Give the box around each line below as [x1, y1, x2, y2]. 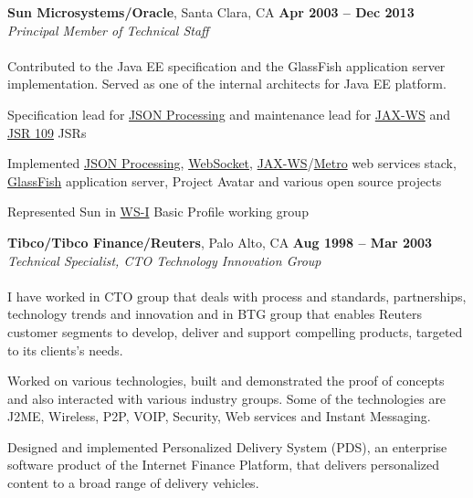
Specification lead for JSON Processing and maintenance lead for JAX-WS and [7, 104, 451, 123]
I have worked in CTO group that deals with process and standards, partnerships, [7, 286, 467, 305]
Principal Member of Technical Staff [7, 20, 209, 39]
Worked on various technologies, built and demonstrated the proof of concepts [7, 371, 445, 390]
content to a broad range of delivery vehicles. [7, 473, 259, 493]
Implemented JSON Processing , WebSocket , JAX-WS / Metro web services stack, [7, 154, 457, 173]
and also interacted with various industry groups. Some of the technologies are [7, 388, 447, 408]
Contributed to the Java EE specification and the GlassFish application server [7, 56, 446, 75]
